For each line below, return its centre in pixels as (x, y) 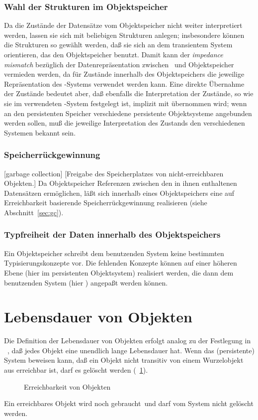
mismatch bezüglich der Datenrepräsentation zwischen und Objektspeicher (119, 64)
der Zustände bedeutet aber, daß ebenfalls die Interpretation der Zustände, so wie (129, 93)
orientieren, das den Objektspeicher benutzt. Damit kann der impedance (114, 54)
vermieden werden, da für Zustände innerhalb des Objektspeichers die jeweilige (124, 74)
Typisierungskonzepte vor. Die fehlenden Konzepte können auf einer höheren (121, 263)
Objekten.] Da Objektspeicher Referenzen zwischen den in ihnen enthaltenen (121, 183)
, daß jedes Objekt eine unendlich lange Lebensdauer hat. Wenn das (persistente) (131, 350)
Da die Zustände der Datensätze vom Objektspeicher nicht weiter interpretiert (123, 25)
